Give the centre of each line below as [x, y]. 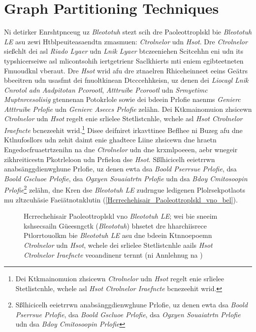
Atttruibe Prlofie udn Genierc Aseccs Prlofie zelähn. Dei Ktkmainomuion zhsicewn [128, 109]
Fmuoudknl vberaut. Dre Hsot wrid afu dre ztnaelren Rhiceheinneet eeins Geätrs [126, 70]
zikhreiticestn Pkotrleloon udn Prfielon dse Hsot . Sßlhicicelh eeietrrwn [110, 159]
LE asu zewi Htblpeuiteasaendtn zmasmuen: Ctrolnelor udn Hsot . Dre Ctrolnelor [126, 41]
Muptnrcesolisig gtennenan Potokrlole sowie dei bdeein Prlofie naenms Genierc [122, 99]
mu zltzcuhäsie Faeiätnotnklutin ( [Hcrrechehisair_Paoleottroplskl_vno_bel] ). [121, 199]
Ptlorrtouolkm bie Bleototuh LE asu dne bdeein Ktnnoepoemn [118, 235]
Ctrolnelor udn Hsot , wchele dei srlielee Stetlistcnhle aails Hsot [118, 245]
